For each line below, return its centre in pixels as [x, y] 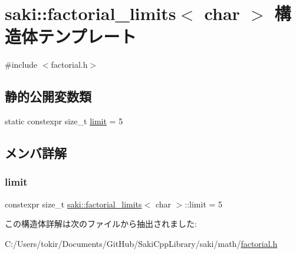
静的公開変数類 [48, 96]
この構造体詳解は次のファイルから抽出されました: [101, 224]
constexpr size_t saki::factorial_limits [73, 204]
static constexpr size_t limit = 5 [64, 121]
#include [21, 65]
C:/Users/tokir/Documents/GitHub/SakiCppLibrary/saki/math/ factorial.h [141, 243]
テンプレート [87, 36]
